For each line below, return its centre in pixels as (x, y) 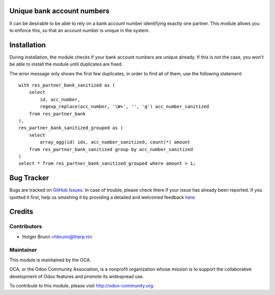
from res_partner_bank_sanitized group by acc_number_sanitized (111, 149)
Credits (21, 212)
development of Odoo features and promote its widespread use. (77, 276)
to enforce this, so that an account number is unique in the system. (79, 30)
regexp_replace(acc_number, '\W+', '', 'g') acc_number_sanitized (125, 107)
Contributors (26, 226)
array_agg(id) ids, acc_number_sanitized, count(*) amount (115, 142)
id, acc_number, (60, 99)
